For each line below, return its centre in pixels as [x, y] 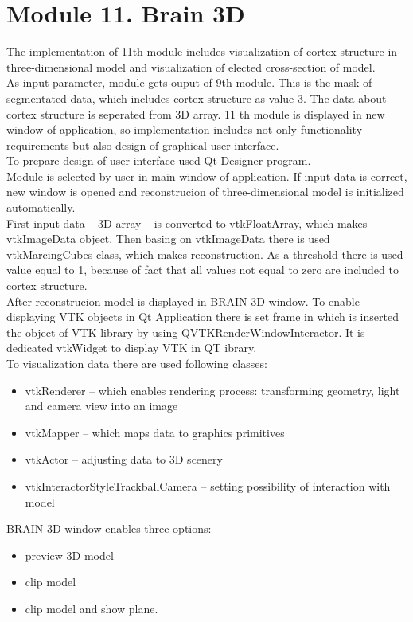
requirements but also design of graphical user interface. [143, 145]
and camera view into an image [101, 406]
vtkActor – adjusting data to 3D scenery [124, 459]
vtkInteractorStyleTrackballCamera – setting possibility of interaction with [208, 485]
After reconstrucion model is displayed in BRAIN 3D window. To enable [183, 301]
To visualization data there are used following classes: [137, 363]
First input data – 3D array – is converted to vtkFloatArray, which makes [187, 223]
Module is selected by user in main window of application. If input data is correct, [207, 176]
